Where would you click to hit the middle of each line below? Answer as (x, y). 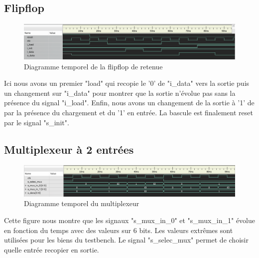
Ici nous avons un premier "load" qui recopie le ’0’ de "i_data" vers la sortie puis (127, 83)
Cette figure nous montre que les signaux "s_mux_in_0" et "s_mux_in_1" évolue (129, 220)
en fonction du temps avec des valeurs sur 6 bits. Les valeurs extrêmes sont (119, 230)
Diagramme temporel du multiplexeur (82, 203)
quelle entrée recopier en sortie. (52, 249)
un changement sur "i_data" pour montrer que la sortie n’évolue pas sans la (120, 93)
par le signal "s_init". (37, 122)
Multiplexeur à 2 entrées (69, 149)
